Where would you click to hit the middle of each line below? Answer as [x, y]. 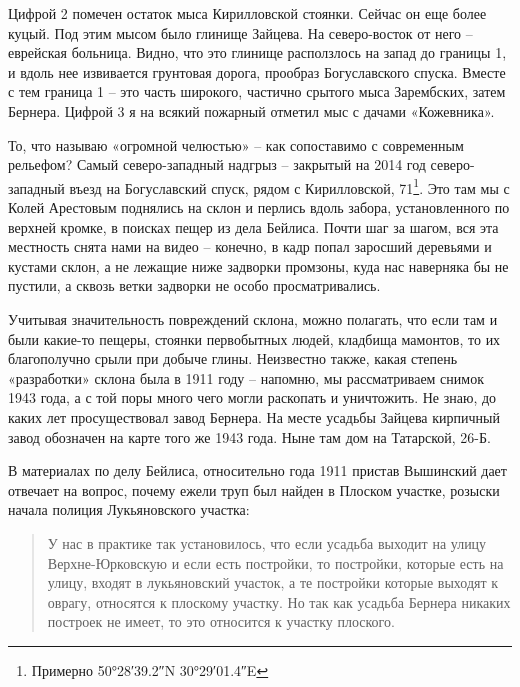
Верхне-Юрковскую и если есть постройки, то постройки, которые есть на [275, 562]
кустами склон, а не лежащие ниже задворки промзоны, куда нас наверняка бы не [258, 265]
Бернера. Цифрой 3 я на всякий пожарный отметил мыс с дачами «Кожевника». [251, 110]
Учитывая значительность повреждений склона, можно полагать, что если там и [253, 318]
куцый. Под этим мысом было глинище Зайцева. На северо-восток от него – [240, 32]
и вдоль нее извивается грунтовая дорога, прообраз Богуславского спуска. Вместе [257, 71]
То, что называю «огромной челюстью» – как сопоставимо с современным [236, 144]
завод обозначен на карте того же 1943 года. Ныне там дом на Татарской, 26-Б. [249, 436]
